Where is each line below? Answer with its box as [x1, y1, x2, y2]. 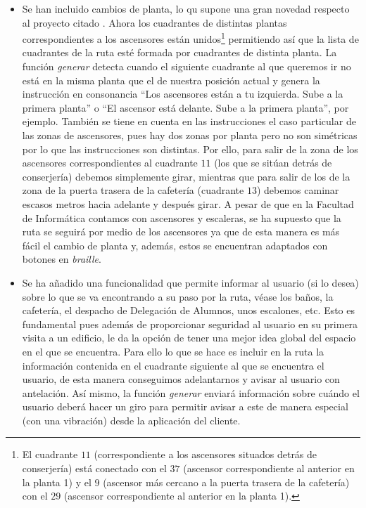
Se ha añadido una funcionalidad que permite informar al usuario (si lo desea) [22, 275, 359, 289]
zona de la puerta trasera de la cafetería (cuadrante [22, 183, 244, 197]
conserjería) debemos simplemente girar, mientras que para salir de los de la [22, 169, 351, 183]
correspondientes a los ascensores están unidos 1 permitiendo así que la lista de [22, 30, 359, 46]
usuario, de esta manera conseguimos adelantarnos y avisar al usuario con [22, 372, 340, 386]
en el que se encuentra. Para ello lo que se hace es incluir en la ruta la [22, 344, 324, 358]
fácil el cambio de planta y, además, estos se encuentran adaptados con [22, 237, 328, 252]
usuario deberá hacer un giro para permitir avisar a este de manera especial [22, 399, 348, 414]
